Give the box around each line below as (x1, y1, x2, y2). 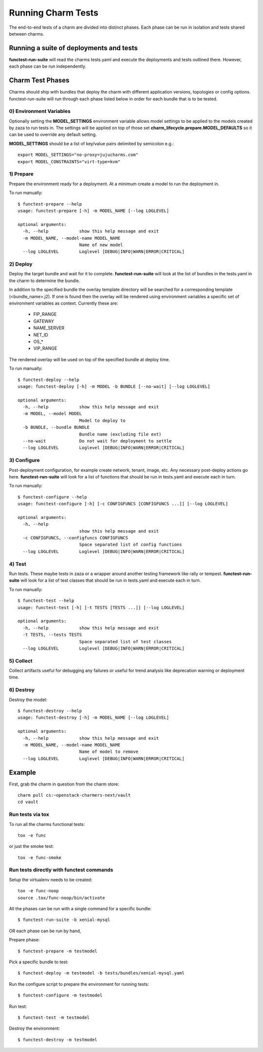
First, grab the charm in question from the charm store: (9, 781, 119, 787)
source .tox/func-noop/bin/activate (18, 895, 105, 900)
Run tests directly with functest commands (9, 866, 113, 873)
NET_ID (33, 332, 48, 338)
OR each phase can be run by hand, (9, 928, 81, 934)
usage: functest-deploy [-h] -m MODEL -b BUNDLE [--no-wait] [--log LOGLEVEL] (18, 383, 210, 389)
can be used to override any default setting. (9, 132, 97, 137)
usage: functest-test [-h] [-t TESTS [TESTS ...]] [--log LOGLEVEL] (18, 605, 185, 610)
